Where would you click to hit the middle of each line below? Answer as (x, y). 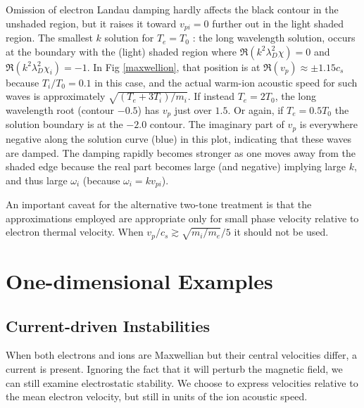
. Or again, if (256, 110)
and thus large (37, 180)
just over (193, 110)
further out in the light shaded (278, 23)
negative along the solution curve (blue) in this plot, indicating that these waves (179, 138)
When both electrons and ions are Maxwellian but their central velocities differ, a (181, 355)
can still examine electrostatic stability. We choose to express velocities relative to (182, 382)
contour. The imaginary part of (217, 124)
